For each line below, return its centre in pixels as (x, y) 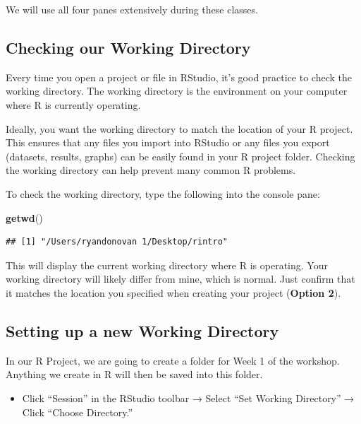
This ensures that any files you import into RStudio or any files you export (168, 142)
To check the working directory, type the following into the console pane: (163, 193)
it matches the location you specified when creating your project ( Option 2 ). (173, 292)
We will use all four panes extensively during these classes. (132, 9)
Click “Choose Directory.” (78, 412)
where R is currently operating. (73, 104)
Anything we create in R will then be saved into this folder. (134, 374)
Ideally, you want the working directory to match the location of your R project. (179, 128)
